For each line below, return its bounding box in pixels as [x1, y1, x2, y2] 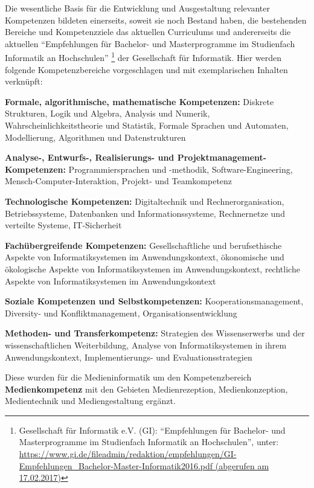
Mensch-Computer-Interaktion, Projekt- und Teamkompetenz [5, 175, 232, 187]
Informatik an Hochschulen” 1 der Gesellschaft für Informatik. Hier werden [5, 50, 281, 64]
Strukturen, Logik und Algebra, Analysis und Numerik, [5, 107, 210, 120]
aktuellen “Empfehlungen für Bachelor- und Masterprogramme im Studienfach [5, 37, 295, 50]
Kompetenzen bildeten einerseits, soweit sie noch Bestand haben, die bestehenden [5, 13, 307, 26]
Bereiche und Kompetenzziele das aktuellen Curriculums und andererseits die [5, 25, 291, 38]
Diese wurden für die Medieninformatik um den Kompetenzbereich [5, 371, 252, 384]
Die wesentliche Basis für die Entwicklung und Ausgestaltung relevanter [5, 2, 270, 14]
